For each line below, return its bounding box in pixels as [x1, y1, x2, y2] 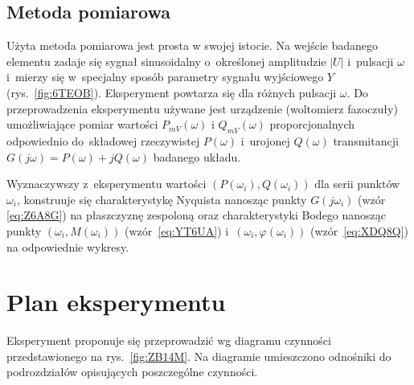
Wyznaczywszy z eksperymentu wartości [6, 175, 207, 192]
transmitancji [333, 132, 399, 149]
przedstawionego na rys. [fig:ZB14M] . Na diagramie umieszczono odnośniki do [6, 347, 391, 364]
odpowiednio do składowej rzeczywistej [6, 132, 200, 149]
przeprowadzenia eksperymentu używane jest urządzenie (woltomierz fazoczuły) [6, 100, 398, 117]
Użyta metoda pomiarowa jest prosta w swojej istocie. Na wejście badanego [6, 37, 379, 54]
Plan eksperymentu [6, 285, 226, 318]
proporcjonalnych [269, 116, 355, 133]
